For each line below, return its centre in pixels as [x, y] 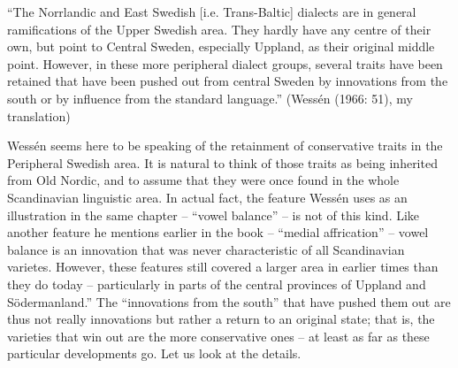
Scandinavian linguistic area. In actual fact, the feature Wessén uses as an [207, 197]
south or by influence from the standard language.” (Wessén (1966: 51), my [210, 98]
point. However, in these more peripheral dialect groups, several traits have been [225, 63]
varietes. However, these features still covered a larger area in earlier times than [223, 267]
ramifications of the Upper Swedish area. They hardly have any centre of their [219, 29]
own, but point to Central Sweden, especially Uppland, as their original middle [221, 46]
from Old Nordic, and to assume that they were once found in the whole [203, 180]
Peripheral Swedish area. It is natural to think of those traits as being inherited [222, 162]
